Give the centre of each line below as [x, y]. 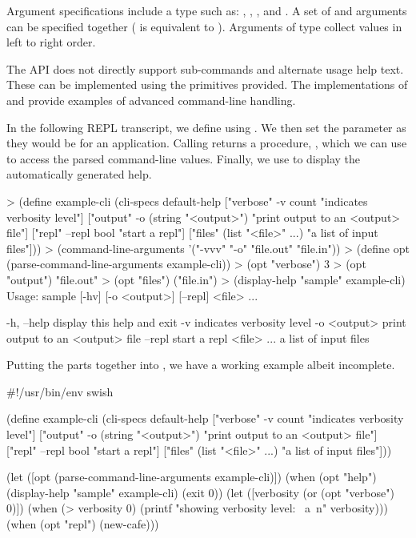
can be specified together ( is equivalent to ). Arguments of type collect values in [204, 26]
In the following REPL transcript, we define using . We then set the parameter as [206, 127]
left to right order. [51, 42]
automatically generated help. [79, 174]
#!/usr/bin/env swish [60, 391]
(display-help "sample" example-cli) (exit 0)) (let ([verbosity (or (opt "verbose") [200, 492]
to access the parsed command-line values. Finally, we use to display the [184, 158]
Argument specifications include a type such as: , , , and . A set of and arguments [207, 10]
